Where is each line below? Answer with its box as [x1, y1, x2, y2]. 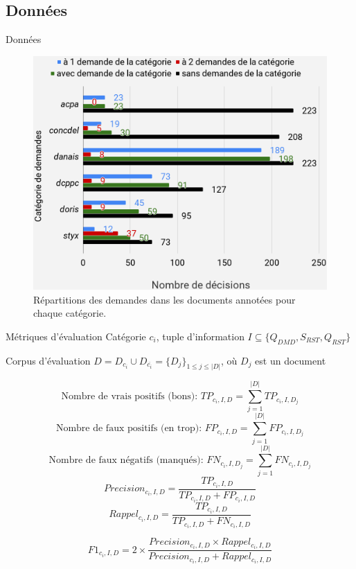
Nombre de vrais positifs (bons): [61, 392, 198, 402]
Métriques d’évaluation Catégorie [6, 329, 146, 343]
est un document [255, 353, 326, 367]
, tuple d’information [156, 329, 244, 343]
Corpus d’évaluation [6, 353, 91, 367]
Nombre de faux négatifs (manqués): [48, 455, 204, 466]
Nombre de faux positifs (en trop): [55, 423, 202, 434]
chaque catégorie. [33, 306, 107, 320]
